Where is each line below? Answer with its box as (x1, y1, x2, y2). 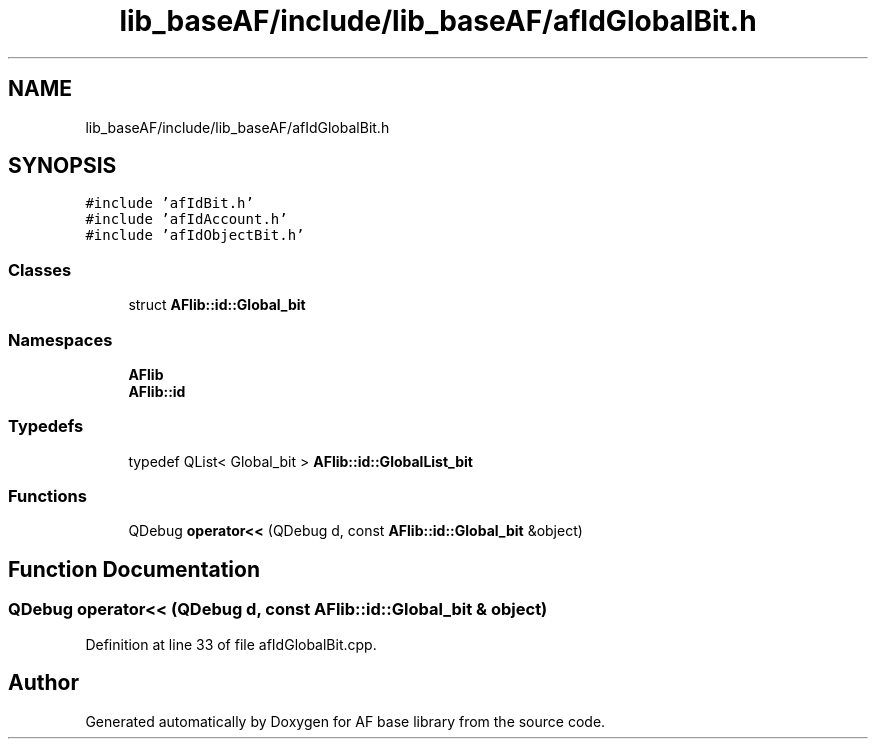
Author (8, 670, 79, 696)
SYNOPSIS (8, 153, 117, 179)
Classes (8, 259, 72, 280)
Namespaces (8, 329, 113, 350)
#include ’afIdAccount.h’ (85, 211, 288, 228)
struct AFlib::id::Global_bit (128, 296, 306, 314)
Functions (8, 486, 87, 507)
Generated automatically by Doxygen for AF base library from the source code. (85, 712, 606, 730)
